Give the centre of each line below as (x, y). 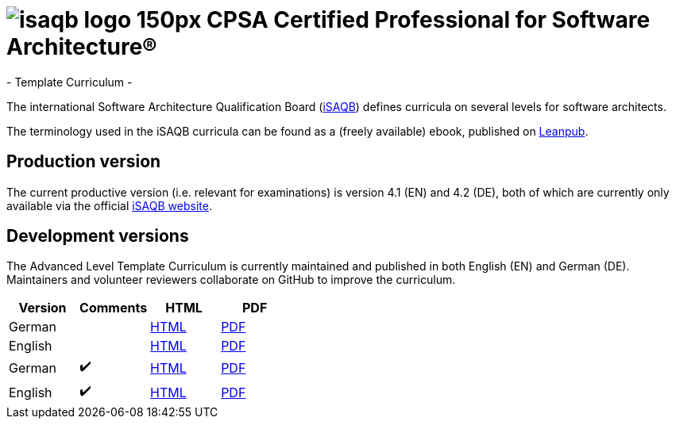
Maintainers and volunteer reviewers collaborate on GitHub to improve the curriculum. (231, 280)
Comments (114, 308)
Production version (84, 162)
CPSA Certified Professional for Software (429, 20)
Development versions (98, 236)
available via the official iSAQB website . (109, 205)
